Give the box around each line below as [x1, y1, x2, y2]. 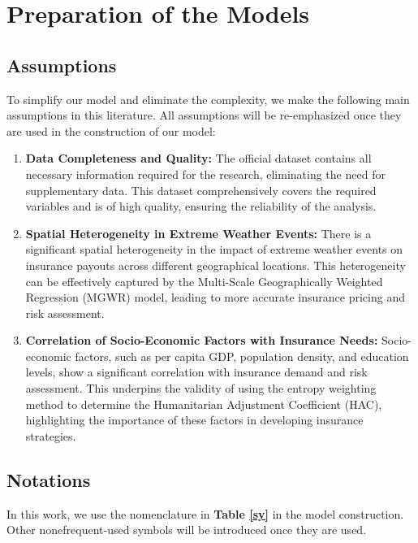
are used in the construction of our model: [6, 122, 216, 139]
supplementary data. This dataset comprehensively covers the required [25, 181, 377, 198]
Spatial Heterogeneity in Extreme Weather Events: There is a [25, 224, 372, 241]
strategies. [25, 427, 76, 444]
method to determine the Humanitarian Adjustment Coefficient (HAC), [25, 395, 382, 412]
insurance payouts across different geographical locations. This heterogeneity [25, 256, 406, 273]
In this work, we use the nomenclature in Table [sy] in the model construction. [6, 505, 404, 522]
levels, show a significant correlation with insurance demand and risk [25, 363, 368, 380]
